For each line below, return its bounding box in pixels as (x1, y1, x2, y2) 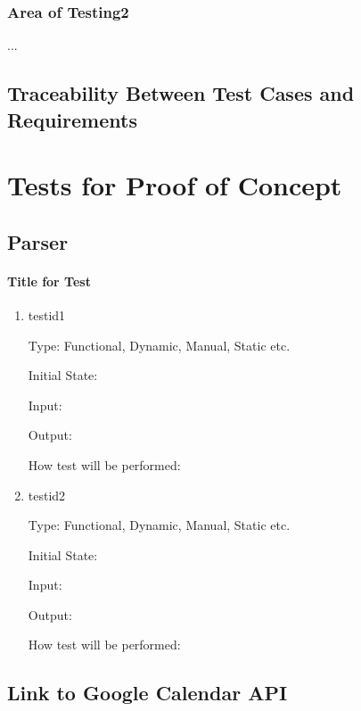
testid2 (28, 485, 66, 504)
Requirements (7, 105, 137, 133)
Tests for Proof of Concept (7, 167, 342, 203)
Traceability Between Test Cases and (7, 79, 355, 107)
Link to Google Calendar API (7, 679, 288, 707)
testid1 (28, 305, 66, 324)
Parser (7, 227, 69, 255)
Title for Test (7, 271, 91, 290)
